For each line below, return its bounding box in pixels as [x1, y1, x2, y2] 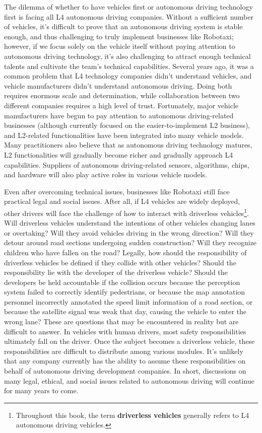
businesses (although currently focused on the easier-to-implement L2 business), [4, 120, 250, 130]
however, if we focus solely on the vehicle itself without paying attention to [4, 41, 235, 51]
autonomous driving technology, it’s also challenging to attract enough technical [4, 50, 251, 61]
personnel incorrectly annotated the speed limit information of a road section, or [4, 296, 253, 307]
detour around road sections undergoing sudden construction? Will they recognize [4, 237, 257, 248]
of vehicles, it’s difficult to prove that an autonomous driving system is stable [4, 21, 243, 32]
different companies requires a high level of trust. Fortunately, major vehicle [4, 100, 239, 110]
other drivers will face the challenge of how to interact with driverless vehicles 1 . [4, 206, 249, 218]
